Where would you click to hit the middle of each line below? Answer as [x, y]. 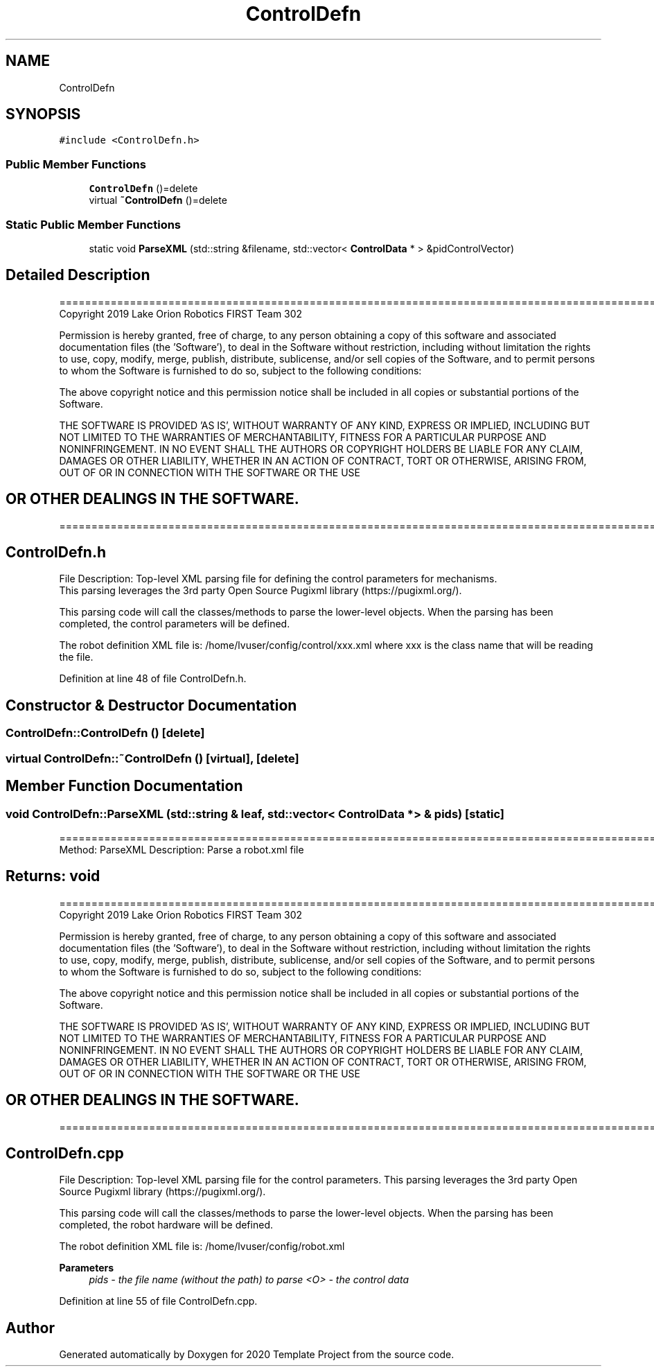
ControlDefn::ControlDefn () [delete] [105, 733]
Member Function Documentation [124, 786]
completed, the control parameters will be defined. [175, 624]
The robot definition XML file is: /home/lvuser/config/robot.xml [202, 1247]
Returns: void [53, 876]
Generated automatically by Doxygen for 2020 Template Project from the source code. [257, 1355]
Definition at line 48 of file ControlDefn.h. [153, 679]
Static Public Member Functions [94, 224]
